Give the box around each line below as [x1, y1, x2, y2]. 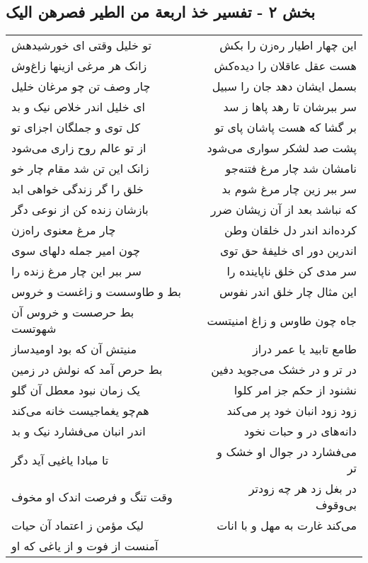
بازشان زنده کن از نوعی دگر [11, 201, 149, 218]
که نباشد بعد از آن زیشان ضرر [210, 201, 357, 218]
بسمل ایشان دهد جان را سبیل [212, 78, 357, 95]
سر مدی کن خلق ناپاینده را [226, 263, 357, 280]
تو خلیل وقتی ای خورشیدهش [11, 37, 152, 54]
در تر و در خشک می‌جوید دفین [211, 361, 357, 378]
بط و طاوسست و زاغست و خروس [11, 283, 182, 300]
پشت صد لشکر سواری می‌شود [207, 140, 357, 157]
